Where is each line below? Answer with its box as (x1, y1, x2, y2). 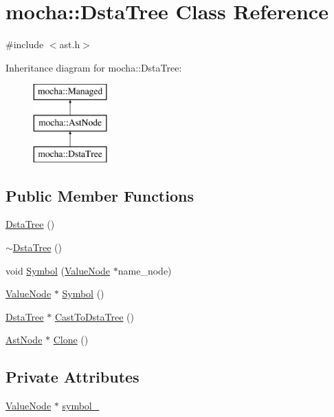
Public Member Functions (5, 184, 194, 206)
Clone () (53, 332, 89, 347)
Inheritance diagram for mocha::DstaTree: (5, 60, 182, 74)
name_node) (118, 263, 172, 277)
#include (5, 37, 44, 52)
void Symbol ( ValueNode (5, 263, 111, 277)
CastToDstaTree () (54, 309, 134, 323)
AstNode (5, 332, 43, 347)
